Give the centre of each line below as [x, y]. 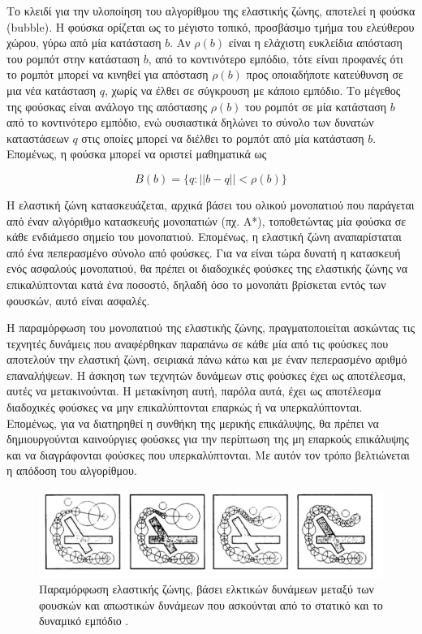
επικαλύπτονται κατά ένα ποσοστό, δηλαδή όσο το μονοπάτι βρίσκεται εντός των [196, 284]
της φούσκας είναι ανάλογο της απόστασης [107, 106]
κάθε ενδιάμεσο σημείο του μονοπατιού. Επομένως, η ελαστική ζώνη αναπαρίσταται [204, 237]
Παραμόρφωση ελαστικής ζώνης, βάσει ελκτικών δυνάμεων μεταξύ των [207, 589]
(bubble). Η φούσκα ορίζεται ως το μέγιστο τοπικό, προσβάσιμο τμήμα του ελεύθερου [211, 26]
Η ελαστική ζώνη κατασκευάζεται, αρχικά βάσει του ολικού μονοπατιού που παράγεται [211, 204]
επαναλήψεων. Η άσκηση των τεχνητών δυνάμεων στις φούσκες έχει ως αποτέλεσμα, [206, 375]
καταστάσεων [38, 138]
